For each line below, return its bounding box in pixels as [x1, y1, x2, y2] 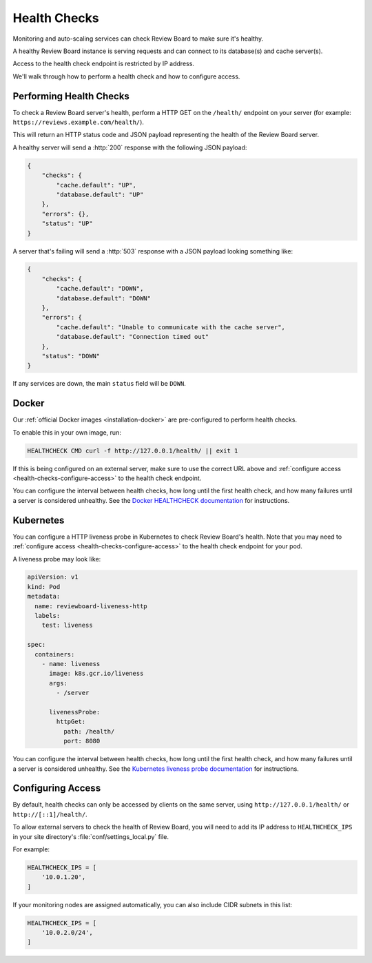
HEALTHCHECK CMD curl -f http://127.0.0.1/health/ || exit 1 [27, 446, 238, 455]
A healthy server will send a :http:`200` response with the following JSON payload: [12, 143, 247, 152]
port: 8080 [63, 737, 101, 745]
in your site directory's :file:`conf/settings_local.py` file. [12, 832, 169, 840]
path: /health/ [63, 727, 115, 735]
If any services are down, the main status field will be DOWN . [12, 380, 186, 388]
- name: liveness [41, 660, 101, 667]
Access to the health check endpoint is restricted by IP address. [12, 59, 194, 68]
